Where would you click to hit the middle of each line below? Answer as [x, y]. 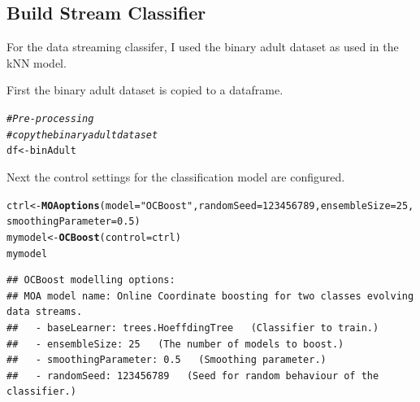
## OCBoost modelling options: [91, 280]
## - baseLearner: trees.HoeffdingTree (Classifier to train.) [193, 328]
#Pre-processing [50, 118]
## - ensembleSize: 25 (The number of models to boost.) [175, 344]
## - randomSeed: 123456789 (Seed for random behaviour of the [193, 376]
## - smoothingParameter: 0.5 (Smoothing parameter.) [167, 360]
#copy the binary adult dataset [82, 135]
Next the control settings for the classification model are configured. [176, 176]
